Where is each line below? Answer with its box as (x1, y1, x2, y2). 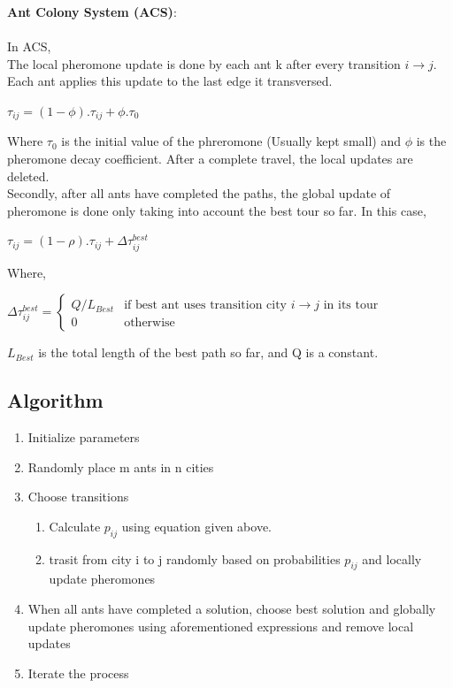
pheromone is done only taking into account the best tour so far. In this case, (7, 201, 426, 219)
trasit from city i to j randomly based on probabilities (49, 549, 341, 568)
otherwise (124, 317, 175, 330)
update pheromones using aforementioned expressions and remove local (27, 616, 414, 635)
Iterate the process (27, 663, 129, 682)
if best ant (124, 299, 180, 312)
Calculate (49, 516, 101, 535)
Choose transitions (27, 487, 129, 506)
